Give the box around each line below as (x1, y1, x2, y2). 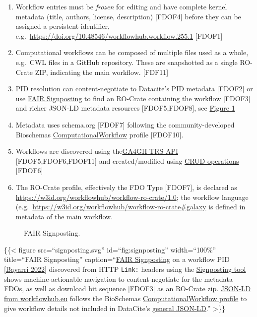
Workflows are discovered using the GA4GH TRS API (15, 146, 179, 156)
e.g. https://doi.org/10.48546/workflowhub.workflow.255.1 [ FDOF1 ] (15, 30, 223, 41)
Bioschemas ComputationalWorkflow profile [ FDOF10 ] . (15, 129, 184, 139)
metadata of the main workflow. (15, 211, 113, 221)
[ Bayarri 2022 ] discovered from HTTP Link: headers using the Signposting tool (4, 264, 246, 274)
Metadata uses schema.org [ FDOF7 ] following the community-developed (15, 119, 235, 129)
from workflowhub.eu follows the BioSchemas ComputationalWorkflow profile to (4, 293, 247, 303)
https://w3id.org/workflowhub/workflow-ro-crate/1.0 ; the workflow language (15, 191, 249, 202)
